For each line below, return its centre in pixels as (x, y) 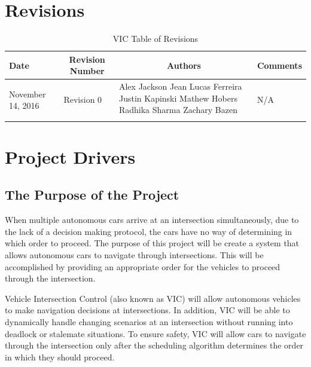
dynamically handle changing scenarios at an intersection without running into (149, 322)
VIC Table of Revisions (155, 39)
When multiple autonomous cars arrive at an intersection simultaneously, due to (152, 220)
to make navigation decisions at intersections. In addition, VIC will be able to (147, 310)
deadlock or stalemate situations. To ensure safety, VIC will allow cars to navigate (155, 333)
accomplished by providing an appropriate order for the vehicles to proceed (143, 266)
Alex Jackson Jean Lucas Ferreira (180, 86)
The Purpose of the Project (92, 195)
